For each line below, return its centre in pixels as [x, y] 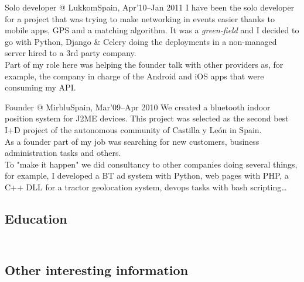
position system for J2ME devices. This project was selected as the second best [147, 118]
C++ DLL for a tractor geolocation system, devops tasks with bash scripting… [146, 187]
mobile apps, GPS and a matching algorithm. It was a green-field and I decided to [152, 30]
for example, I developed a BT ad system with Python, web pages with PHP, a [147, 175]
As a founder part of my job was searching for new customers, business [132, 141]
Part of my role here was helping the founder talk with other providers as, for [144, 64]
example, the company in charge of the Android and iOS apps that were [134, 76]
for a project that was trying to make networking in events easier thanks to [140, 18]
